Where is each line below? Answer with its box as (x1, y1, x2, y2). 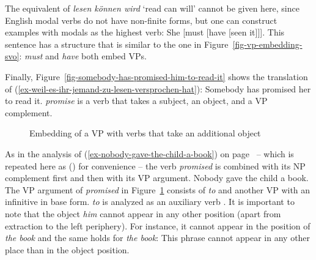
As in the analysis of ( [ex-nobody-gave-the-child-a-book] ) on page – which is (5, 147, 294, 160)
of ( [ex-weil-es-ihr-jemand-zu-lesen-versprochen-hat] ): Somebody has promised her (5, 82, 311, 95)
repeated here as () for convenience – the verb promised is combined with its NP (5, 159, 306, 172)
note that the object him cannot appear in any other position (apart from (5, 207, 281, 220)
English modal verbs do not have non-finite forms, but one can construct (5, 13, 277, 26)
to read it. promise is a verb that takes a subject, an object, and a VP (5, 94, 268, 107)
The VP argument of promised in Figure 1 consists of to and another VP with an (5, 183, 310, 196)
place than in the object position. (5, 243, 130, 256)
